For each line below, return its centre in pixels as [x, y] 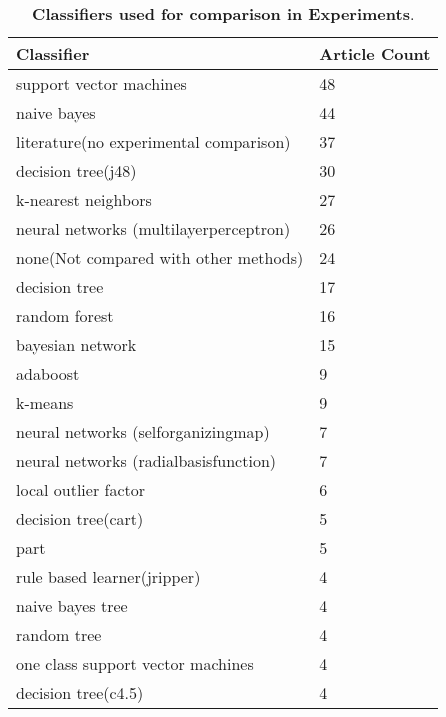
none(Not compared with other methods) [160, 257]
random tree [59, 634]
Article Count [375, 53]
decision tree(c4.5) [80, 692]
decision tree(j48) [76, 170]
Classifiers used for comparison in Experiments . [223, 13]
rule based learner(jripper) [108, 576]
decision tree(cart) [80, 518]
